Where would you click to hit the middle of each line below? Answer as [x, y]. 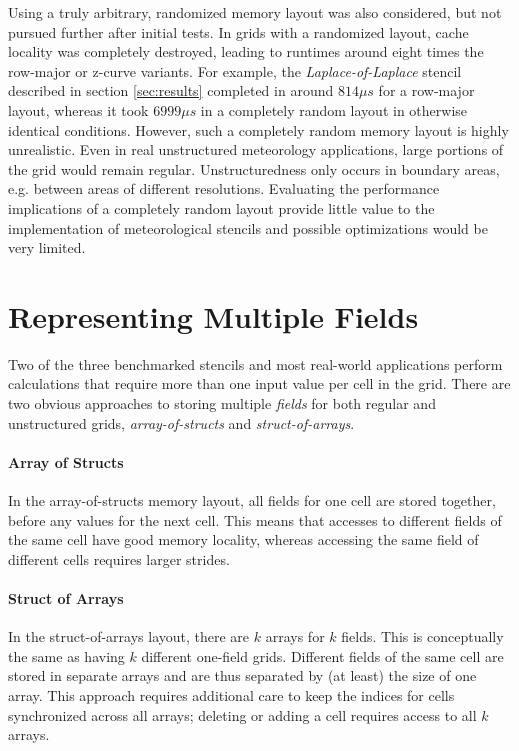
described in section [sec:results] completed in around [171, 90]
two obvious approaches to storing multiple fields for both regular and [222, 403]
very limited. [47, 247]
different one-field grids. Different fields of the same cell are [322, 655]
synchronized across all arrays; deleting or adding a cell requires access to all [242, 714]
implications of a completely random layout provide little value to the [221, 207]
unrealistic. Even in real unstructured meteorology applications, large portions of [256, 149]
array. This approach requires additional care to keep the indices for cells [231, 694]
